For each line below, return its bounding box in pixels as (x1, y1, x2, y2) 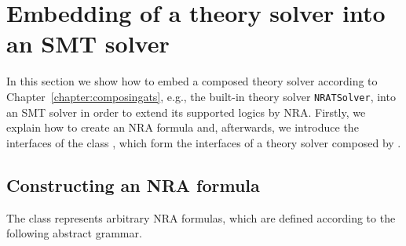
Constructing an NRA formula (6, 172, 260, 197)
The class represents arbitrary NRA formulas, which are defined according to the (6, 209, 396, 226)
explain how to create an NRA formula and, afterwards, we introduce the (6, 119, 359, 136)
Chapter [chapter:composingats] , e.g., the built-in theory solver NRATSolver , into (6, 88, 396, 104)
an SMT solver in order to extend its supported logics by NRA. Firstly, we (6, 103, 366, 120)
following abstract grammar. (6, 225, 142, 241)
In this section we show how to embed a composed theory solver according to (6, 73, 378, 89)
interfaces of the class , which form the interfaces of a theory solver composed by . (6, 134, 401, 150)
